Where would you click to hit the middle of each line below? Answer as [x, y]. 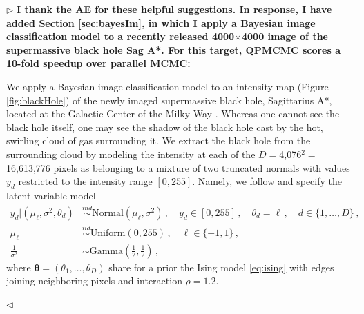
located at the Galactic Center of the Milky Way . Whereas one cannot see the [173, 114]
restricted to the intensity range [85, 181]
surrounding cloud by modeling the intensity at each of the [131, 154]
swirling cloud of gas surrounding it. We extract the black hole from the [159, 140]
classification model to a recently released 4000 [121, 36]
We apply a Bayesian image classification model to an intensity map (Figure [167, 86]
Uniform [108, 233]
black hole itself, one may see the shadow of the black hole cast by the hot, [165, 127]
